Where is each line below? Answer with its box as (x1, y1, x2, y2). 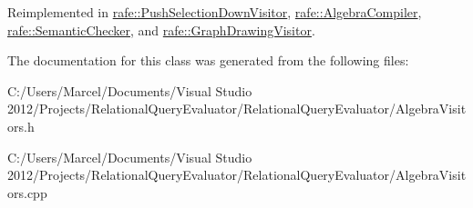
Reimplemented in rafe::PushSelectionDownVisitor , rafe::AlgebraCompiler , (7, 3, 422, 21)
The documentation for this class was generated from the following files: (7, 51, 409, 70)
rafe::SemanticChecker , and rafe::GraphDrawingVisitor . (7, 20, 315, 39)
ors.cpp (7, 183, 47, 202)
